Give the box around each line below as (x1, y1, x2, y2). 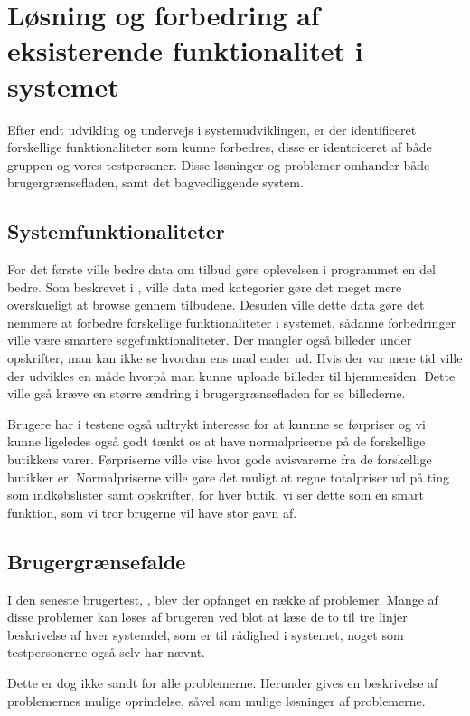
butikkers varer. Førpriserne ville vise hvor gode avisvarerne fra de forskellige (7, 450, 432, 469)
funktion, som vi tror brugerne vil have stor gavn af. (7, 502, 297, 521)
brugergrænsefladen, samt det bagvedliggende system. (7, 173, 304, 192)
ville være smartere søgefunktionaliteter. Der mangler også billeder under (7, 330, 412, 349)
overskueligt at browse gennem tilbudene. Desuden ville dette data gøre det (7, 295, 425, 314)
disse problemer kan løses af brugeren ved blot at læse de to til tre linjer (7, 607, 408, 626)
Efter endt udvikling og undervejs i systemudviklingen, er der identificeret (7, 119, 417, 138)
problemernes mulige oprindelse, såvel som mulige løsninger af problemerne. (7, 691, 426, 710)
